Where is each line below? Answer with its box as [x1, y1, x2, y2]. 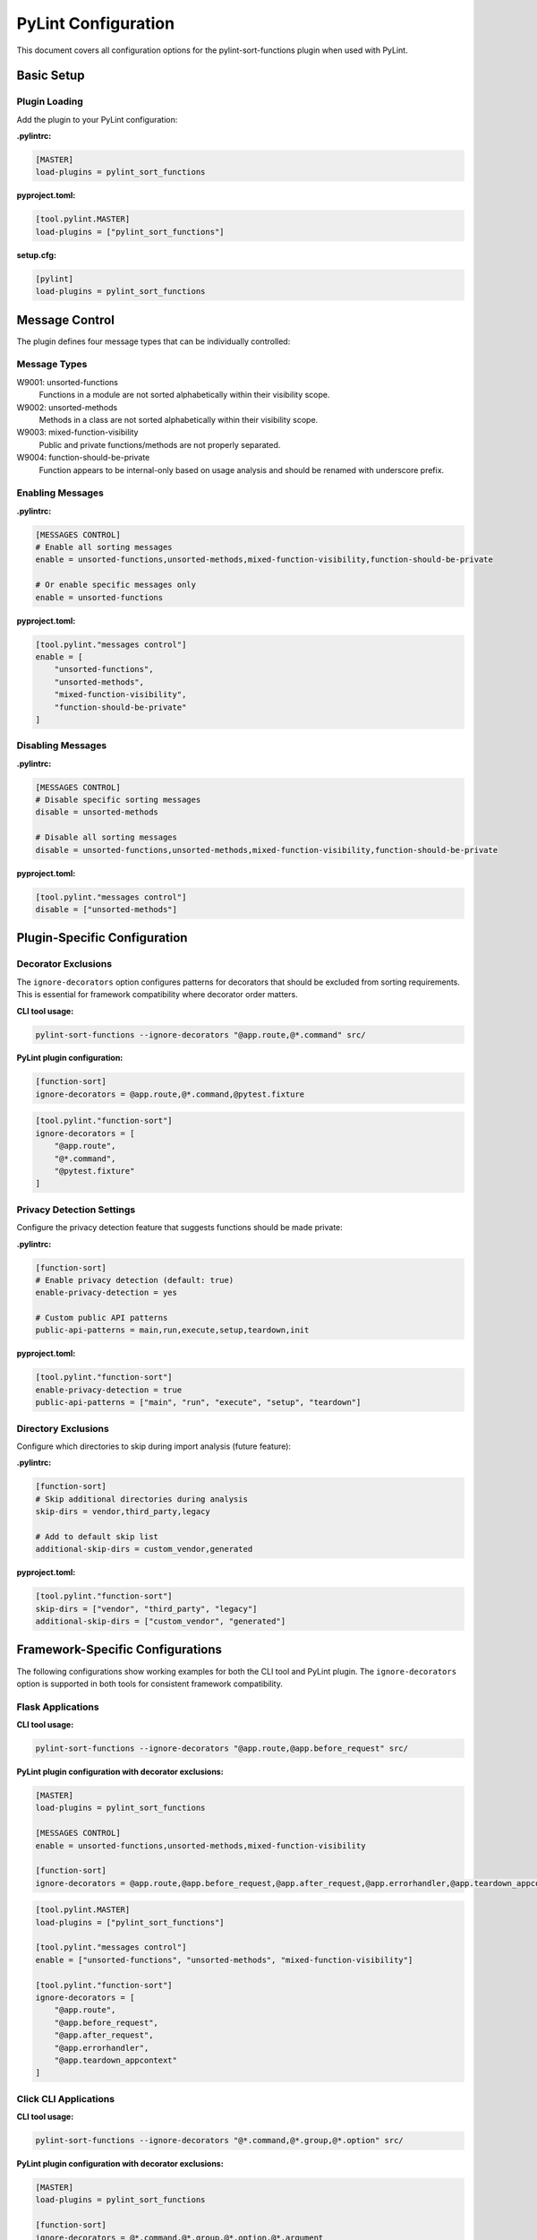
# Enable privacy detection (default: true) [35, 1275, 234, 1285]
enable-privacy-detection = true [35, 1384, 183, 1395]
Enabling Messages [16, 487, 105, 499]
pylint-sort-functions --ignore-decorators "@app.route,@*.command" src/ [35, 1030, 366, 1039]
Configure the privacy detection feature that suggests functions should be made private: [16, 1222, 344, 1233]
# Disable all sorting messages [35, 832, 178, 842]
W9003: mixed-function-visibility [16, 426, 139, 438]
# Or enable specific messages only [35, 580, 197, 590]
